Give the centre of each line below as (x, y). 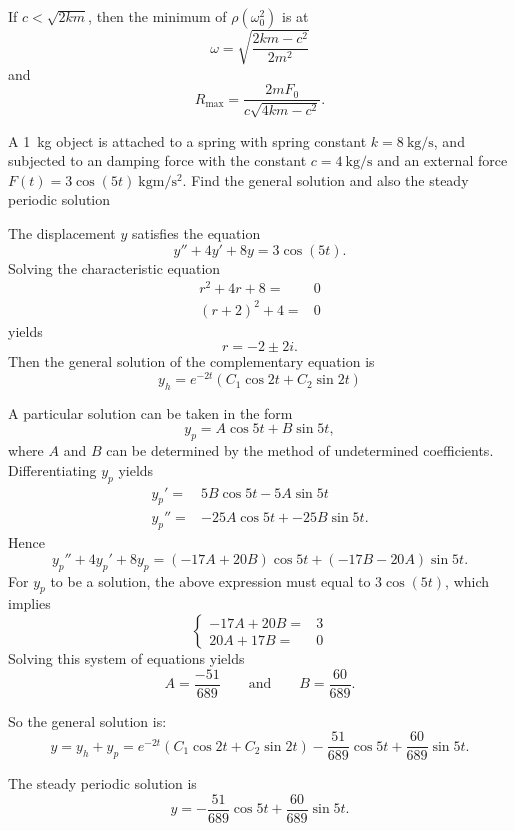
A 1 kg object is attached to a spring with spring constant (187, 140)
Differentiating (52, 469)
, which (467, 580)
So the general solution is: (87, 720)
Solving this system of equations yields (126, 658)
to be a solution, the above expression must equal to (210, 580)
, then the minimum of (157, 16)
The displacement (62, 232)
